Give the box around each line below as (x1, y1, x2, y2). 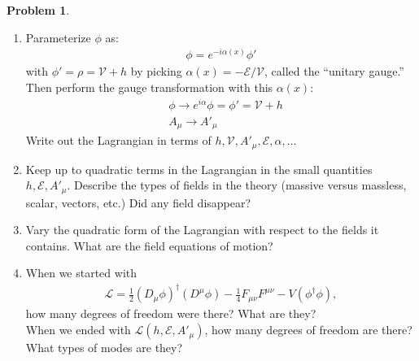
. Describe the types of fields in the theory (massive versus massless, (67, 176, 407, 194)
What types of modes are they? (25, 339, 183, 356)
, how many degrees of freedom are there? (204, 321, 412, 338)
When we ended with (25, 321, 131, 338)
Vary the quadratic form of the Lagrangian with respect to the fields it (25, 221, 379, 238)
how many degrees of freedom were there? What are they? (25, 305, 316, 322)
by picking (130, 63, 182, 80)
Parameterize (25, 28, 91, 46)
